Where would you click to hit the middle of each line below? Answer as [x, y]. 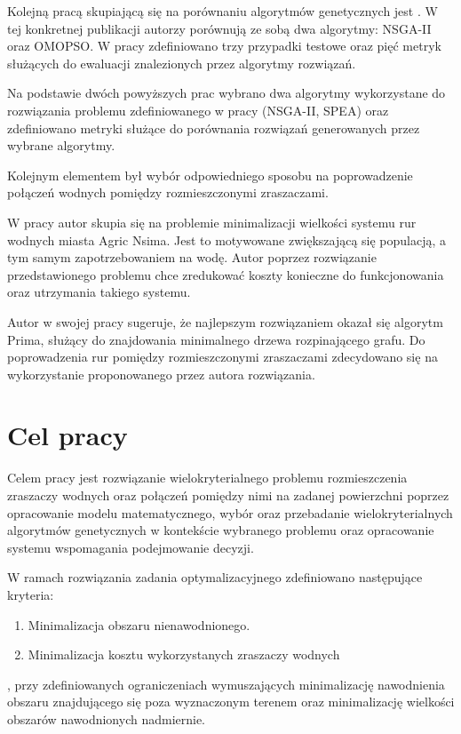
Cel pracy [68, 435]
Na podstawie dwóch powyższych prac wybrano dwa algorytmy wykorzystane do [227, 93]
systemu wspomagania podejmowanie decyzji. [131, 547]
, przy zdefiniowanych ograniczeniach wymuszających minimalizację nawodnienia [226, 684]
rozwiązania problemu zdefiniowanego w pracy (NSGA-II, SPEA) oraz [198, 110]
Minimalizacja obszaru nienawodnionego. [139, 624]
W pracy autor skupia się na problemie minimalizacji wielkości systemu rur [212, 222]
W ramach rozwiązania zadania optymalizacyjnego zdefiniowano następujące [215, 577]
